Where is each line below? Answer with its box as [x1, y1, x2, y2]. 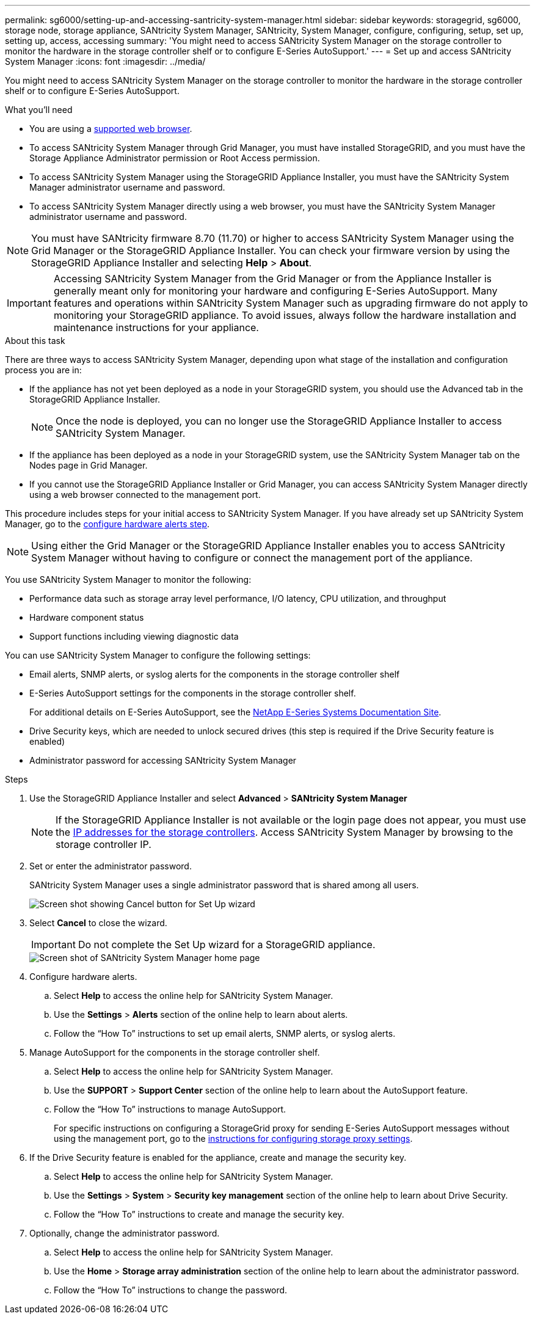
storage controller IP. [56, 838, 151, 850]
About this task [5, 335, 65, 346]
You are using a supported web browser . [29, 123, 192, 134]
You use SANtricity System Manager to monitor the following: [5, 574, 252, 585]
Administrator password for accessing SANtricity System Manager [29, 755, 297, 765]
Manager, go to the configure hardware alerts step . [5, 519, 210, 529]
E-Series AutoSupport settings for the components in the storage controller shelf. [29, 688, 356, 698]
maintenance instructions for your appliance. [53, 321, 259, 334]
